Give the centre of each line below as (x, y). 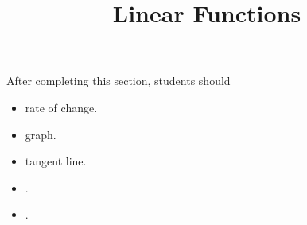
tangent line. (56, 161)
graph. (41, 134)
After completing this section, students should (119, 81)
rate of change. (61, 107)
